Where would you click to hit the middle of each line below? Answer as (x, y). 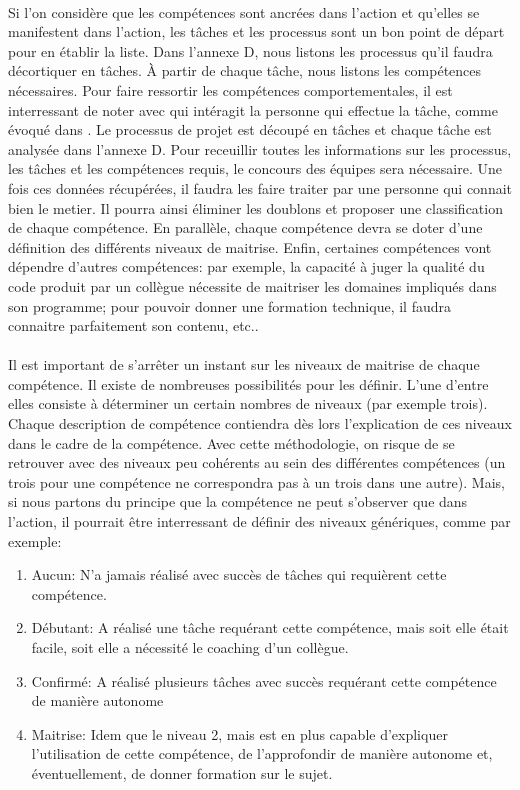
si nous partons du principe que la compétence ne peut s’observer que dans (238, 501)
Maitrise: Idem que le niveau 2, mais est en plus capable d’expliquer (239, 733)
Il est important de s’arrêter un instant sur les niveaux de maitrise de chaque (244, 364)
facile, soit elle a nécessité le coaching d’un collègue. (190, 647)
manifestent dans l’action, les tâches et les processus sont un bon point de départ (256, 31)
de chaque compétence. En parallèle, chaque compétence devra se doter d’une (245, 227)
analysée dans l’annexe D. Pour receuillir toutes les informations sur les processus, (260, 148)
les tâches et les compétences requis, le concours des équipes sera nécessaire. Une (255, 168)
